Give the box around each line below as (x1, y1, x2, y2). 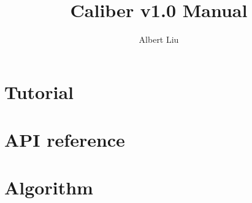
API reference (4, 127, 125, 152)
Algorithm (4, 175, 93, 200)
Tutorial (4, 79, 74, 104)
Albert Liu (139, 33, 179, 46)
